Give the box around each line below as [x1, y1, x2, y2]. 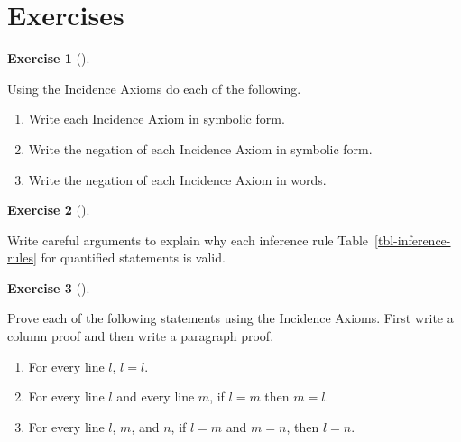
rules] [7, 248, 37, 267]
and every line [116, 387, 195, 406]
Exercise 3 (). [7, 278, 90, 297]
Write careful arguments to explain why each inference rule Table [7, 230, 369, 249]
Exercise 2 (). [7, 200, 90, 219]
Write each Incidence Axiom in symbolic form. [28, 109, 285, 128]
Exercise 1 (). [7, 49, 90, 68]
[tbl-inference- [374, 230, 451, 249]
